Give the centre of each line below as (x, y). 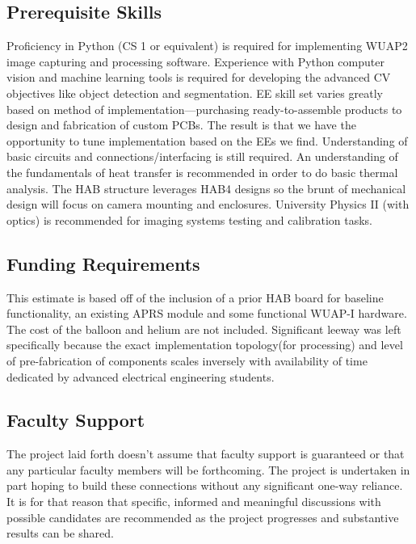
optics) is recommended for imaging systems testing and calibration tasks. (189, 219)
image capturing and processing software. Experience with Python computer (195, 61)
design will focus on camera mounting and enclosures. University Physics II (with (208, 204)
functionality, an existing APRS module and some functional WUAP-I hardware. (207, 313)
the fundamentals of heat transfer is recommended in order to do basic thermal (202, 172)
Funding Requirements (103, 263)
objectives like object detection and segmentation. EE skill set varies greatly (195, 93)
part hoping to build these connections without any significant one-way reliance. (205, 485)
